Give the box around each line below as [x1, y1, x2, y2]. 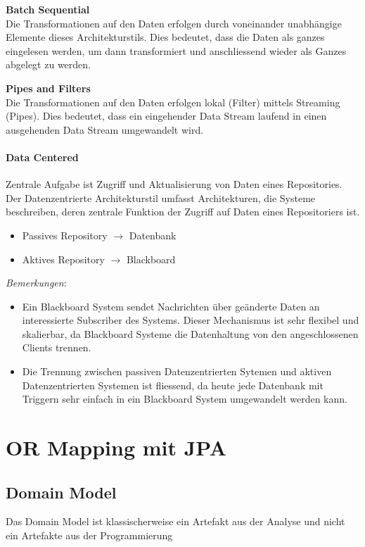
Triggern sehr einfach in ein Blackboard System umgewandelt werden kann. [22, 391, 347, 406]
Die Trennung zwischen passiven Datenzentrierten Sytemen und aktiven [22, 364, 332, 379]
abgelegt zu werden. [6, 57, 91, 72]
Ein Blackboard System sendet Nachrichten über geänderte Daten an [22, 298, 320, 313]
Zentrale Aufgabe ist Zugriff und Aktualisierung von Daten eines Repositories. [6, 177, 342, 191]
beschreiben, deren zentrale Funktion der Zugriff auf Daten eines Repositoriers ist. [6, 204, 360, 219]
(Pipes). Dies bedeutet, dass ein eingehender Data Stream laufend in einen [6, 108, 327, 123]
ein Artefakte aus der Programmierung [6, 528, 173, 543]
